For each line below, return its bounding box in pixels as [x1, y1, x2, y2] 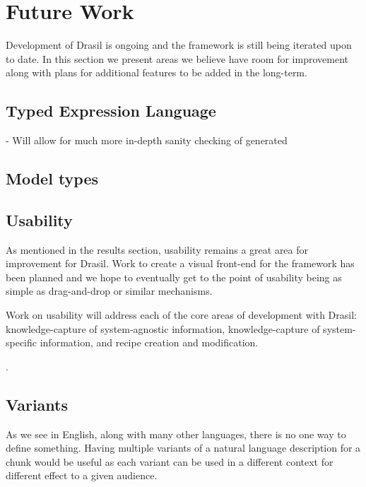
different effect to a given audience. [6, 468, 158, 483]
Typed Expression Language [6, 100, 216, 122]
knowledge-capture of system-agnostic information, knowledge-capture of [6, 321, 320, 336]
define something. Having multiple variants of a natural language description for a [6, 440, 361, 455]
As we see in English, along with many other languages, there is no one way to [6, 426, 346, 441]
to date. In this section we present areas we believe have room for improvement [6, 51, 348, 66]
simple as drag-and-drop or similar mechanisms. [6, 283, 213, 298]
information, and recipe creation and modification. [40, 335, 259, 350]
